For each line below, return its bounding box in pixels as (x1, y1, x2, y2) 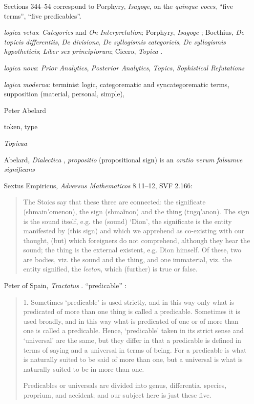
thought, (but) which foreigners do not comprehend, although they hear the (23, 235, 250, 245)
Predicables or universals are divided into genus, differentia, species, (23, 380, 227, 390)
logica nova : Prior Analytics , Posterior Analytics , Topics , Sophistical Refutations (4, 62, 245, 72)
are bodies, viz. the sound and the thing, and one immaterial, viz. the (23, 254, 232, 264)
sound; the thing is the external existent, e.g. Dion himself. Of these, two (23, 245, 242, 255)
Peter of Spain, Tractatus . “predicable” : (4, 280, 127, 291)
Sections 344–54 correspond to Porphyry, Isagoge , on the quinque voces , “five (4, 1, 233, 11)
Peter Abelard (4, 105, 46, 115)
